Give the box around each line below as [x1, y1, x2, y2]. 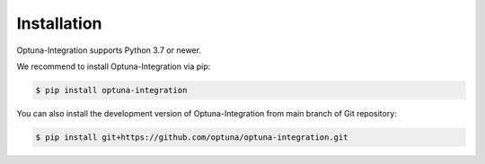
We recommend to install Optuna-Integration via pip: [16, 61, 211, 72]
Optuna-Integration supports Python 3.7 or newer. [16, 45, 202, 56]
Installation [16, 13, 102, 33]
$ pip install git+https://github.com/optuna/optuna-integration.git [35, 132, 348, 142]
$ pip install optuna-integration [35, 85, 188, 95]
